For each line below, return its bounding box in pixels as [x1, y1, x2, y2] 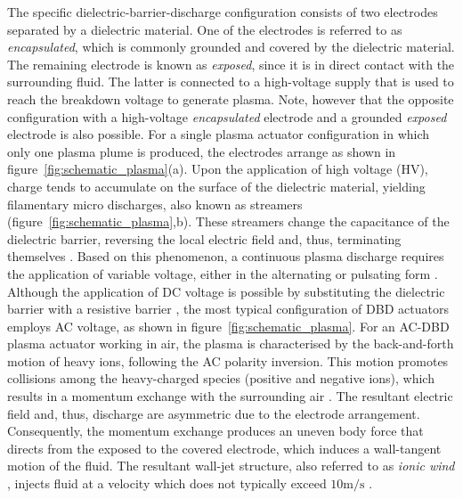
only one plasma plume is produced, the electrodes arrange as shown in [7, 142, 396, 160]
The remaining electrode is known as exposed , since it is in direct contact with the [7, 54, 455, 73]
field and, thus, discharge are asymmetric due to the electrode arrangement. [7, 404, 420, 422]
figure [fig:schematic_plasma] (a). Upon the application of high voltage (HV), [7, 160, 428, 178]
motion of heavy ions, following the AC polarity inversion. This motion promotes [7, 351, 449, 370]
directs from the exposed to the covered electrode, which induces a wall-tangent [7, 438, 442, 457]
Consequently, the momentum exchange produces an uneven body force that [7, 421, 424, 440]
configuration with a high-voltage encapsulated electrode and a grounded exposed [7, 107, 447, 126]
